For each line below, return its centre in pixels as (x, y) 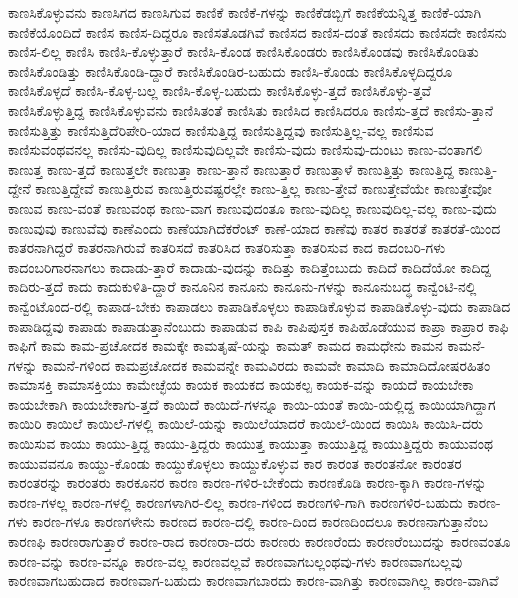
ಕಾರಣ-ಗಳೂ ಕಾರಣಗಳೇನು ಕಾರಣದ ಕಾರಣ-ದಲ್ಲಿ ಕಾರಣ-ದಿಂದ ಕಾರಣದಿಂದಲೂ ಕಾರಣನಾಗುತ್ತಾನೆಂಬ (260, 521)
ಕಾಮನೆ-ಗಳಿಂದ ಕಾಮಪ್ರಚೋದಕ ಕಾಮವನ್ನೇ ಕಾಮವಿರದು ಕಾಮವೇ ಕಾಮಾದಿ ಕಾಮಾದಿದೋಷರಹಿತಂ (266, 364)
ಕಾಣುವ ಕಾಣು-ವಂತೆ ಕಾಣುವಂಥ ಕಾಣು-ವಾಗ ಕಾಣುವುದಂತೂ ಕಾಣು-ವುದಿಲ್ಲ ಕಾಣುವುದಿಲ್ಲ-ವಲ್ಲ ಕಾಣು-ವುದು (252, 207)
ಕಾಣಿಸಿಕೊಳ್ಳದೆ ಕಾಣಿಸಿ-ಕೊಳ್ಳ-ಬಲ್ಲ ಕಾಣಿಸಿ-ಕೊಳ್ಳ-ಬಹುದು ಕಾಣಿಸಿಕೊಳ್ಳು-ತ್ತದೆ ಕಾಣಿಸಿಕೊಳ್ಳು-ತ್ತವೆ (220, 90)
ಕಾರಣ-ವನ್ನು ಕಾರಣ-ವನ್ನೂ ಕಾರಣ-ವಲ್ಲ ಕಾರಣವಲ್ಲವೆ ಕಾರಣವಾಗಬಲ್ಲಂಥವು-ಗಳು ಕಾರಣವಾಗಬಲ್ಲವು (235, 560)
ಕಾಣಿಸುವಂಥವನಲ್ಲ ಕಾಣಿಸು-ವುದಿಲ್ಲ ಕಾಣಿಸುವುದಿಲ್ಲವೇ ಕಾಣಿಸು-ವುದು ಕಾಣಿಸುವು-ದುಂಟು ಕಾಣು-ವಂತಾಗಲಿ (245, 149)
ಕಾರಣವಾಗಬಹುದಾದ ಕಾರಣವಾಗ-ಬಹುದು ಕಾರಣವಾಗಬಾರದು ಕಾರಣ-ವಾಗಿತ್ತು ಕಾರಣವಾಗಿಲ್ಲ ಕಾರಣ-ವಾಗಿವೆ (253, 580)
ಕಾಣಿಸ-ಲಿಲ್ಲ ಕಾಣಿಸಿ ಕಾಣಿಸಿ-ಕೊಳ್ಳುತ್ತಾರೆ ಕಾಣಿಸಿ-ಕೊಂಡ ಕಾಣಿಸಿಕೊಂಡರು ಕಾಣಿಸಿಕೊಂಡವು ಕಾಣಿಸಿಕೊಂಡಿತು (243, 51)
